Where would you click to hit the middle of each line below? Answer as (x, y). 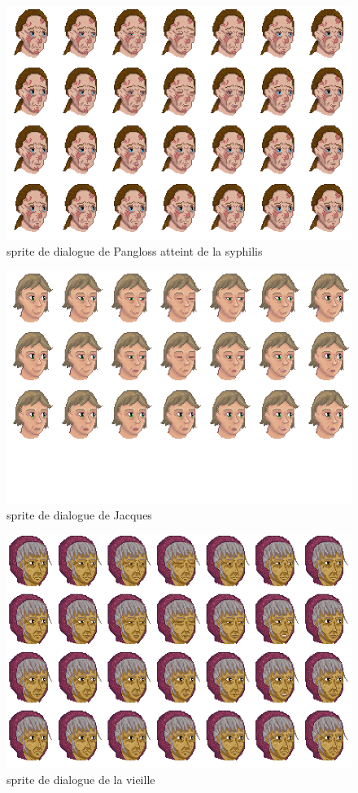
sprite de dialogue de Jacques (79, 515)
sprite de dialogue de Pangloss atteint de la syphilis (135, 250)
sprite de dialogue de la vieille (81, 779)
